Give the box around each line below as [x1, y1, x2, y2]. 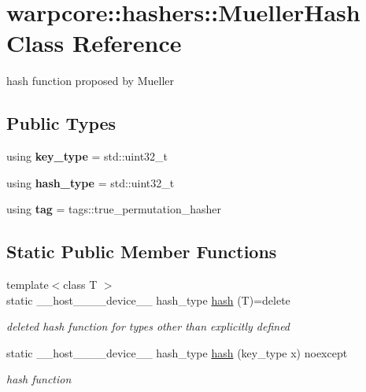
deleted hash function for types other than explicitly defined [6, 318, 290, 335]
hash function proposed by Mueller [6, 72, 174, 89]
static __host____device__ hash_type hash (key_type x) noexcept [6, 344, 348, 361]
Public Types [6, 111, 116, 135]
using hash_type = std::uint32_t [6, 174, 175, 190]
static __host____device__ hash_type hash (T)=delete [6, 291, 290, 308]
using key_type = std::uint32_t [6, 148, 168, 165]
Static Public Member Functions [6, 239, 277, 264]
